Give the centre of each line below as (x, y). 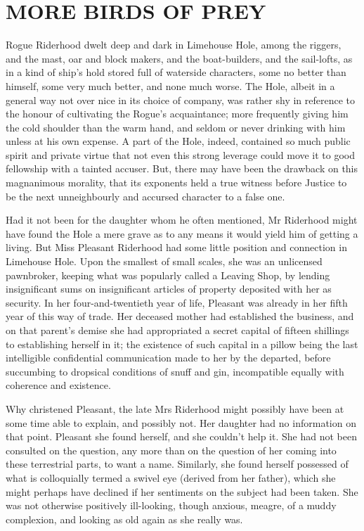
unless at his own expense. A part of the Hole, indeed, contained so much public (178, 141)
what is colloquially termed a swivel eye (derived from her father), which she (171, 477)
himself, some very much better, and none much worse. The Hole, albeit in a (170, 85)
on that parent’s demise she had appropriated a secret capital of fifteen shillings (177, 330)
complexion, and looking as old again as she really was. (124, 519)
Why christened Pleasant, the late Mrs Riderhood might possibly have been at (175, 408)
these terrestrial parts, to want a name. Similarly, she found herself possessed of (177, 464)
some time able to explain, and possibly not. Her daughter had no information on (181, 422)
